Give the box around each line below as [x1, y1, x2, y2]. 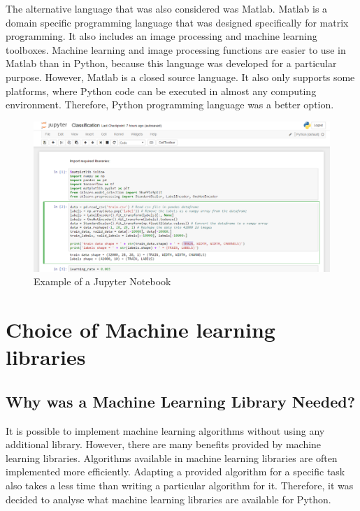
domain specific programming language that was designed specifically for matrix [6, 15, 349, 29]
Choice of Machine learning [6, 315, 275, 344]
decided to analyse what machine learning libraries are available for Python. [6, 491, 331, 506]
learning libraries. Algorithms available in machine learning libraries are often [6, 450, 338, 465]
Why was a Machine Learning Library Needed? [6, 390, 356, 412]
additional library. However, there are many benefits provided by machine [6, 437, 322, 452]
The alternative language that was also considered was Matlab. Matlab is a [6, 1, 328, 15]
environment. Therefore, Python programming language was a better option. [6, 97, 334, 112]
